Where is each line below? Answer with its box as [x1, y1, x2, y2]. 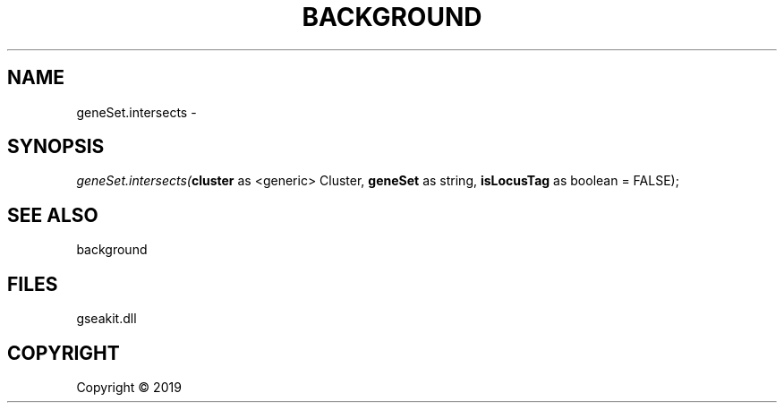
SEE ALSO [7, 203, 98, 226]
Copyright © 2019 [76, 379, 182, 395]
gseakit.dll [76, 311, 137, 327]
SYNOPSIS [7, 135, 105, 158]
